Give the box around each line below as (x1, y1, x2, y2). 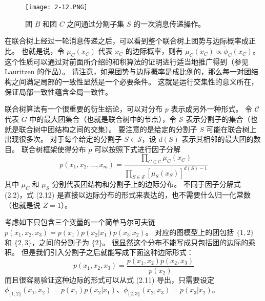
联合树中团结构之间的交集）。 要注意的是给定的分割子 (18, 123, 197, 134)
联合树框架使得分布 (21, 143, 86, 154)
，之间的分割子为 (31, 236, 89, 247)
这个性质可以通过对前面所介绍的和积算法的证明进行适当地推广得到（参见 (5, 56, 249, 67)
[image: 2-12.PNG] (25, 4, 88, 11)
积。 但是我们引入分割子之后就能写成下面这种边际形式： (5, 247, 194, 257)
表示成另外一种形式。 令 (171, 103, 253, 114)
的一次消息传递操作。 (133, 18, 206, 29)
